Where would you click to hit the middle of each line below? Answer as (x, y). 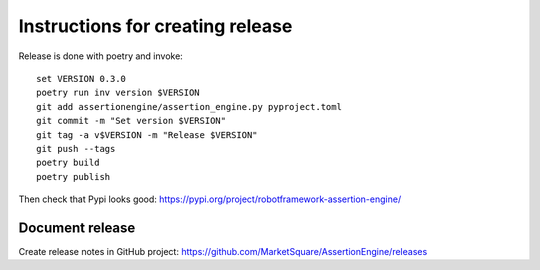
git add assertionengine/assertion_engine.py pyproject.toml (189, 106)
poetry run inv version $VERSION (118, 93)
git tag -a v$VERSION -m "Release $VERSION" (147, 134)
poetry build (68, 163)
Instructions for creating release (155, 26)
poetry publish (73, 176)
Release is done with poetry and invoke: (101, 56)
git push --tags (76, 148)
